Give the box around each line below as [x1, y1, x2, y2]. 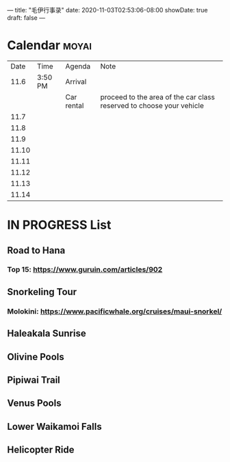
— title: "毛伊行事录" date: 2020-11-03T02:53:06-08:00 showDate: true [7, 6, 208, 14]
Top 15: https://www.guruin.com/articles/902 [7, 265, 163, 274]
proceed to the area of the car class [100, 92, 216, 101]
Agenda [65, 61, 91, 70]
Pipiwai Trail [7, 374, 60, 385]
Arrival [65, 77, 87, 86]
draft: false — [7, 14, 46, 22]
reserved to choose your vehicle [100, 101, 204, 110]
